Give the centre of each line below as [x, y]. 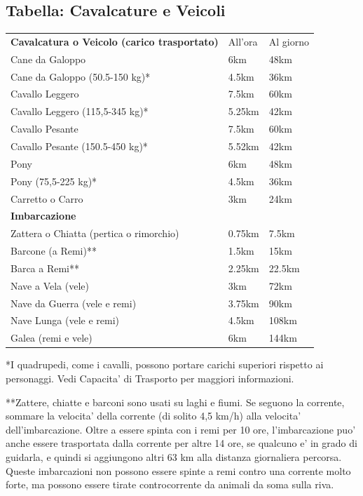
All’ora [243, 41]
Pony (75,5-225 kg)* [54, 181]
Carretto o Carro [47, 198]
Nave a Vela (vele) [50, 285]
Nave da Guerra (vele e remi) [74, 303]
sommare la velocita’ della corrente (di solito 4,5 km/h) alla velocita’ [153, 416]
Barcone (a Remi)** [54, 251]
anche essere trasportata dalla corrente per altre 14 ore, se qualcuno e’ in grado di [181, 443]
